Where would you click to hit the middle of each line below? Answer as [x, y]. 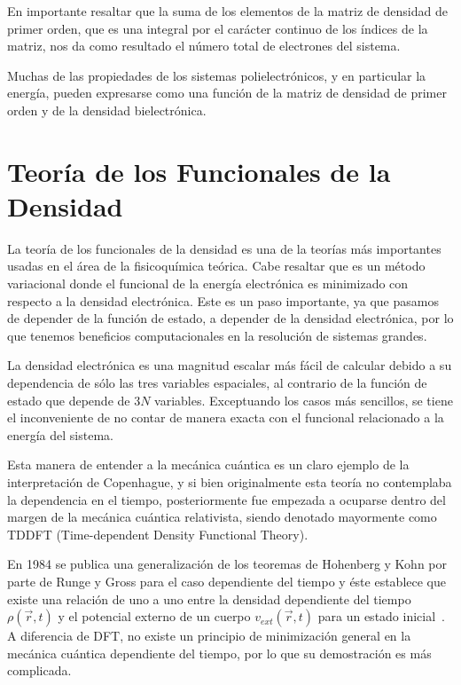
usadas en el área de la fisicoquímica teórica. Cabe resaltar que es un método [216, 266]
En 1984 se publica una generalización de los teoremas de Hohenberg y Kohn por [227, 564]
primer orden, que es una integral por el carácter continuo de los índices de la [218, 28]
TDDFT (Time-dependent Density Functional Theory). [158, 534]
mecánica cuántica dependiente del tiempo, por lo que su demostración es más [219, 653]
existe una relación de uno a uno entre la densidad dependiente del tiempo [209, 598]
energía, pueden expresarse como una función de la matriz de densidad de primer [227, 93]
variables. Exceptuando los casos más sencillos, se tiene [304, 400]
